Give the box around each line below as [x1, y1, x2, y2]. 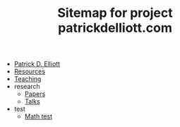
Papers [24, 90, 46, 98]
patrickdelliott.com [57, 20, 173, 36]
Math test [24, 112, 53, 121]
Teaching [13, 75, 42, 83]
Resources [13, 67, 46, 75]
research [13, 83, 40, 91]
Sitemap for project [57, 5, 173, 21]
